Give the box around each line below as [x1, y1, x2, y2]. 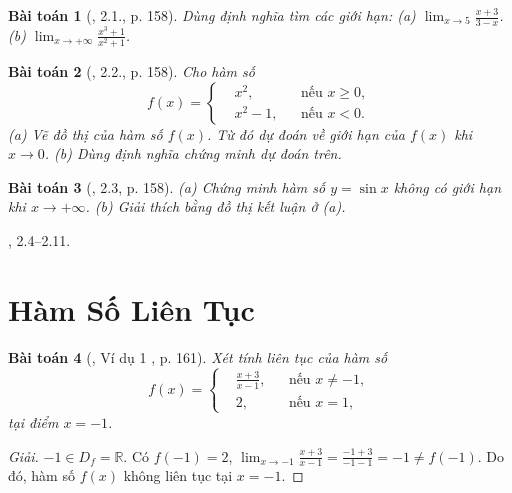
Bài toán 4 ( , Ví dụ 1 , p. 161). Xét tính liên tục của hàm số [8, 346, 388, 367]
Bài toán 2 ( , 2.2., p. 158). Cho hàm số [8, 60, 255, 81]
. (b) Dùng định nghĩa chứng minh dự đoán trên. [44, 143, 342, 164]
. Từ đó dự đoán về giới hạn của [206, 123, 405, 144]
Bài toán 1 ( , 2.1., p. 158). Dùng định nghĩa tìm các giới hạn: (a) [8, 5, 416, 25]
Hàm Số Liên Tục [8, 288, 255, 329]
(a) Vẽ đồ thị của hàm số [8, 123, 163, 144]
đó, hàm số [8, 465, 75, 486]
